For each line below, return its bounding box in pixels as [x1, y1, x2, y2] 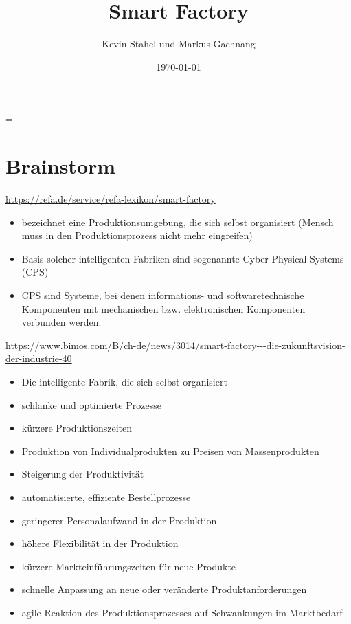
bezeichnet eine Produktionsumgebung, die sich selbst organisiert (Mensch [21, 214, 334, 229]
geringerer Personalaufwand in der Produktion [21, 513, 217, 527]
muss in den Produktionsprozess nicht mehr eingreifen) [21, 228, 253, 243]
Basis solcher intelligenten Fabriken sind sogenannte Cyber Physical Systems [21, 251, 344, 265]
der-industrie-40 [5, 351, 72, 366]
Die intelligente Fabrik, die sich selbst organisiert [21, 374, 227, 388]
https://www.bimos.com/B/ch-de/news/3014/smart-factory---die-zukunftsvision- [5, 337, 346, 352]
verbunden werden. [21, 315, 102, 329]
